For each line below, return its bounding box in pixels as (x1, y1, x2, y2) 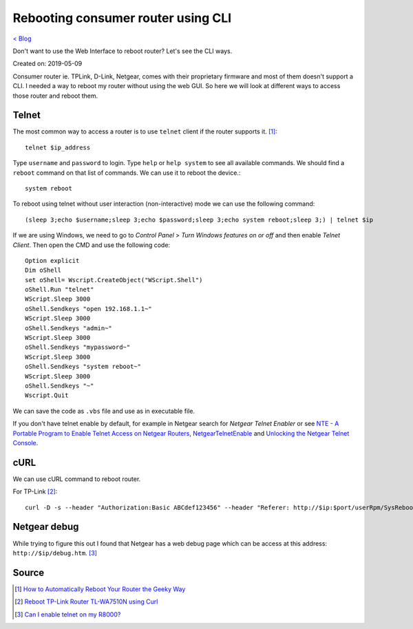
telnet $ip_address (25, 143, 91, 151)
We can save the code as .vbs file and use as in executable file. (12, 407, 195, 415)
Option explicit (25, 257, 80, 264)
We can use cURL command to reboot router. (12, 475, 141, 483)
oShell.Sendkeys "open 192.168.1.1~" (25, 305, 153, 312)
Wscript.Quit (25, 392, 69, 399)
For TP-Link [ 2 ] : (12, 487, 58, 495)
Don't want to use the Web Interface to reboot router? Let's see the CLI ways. (12, 47, 233, 55)
